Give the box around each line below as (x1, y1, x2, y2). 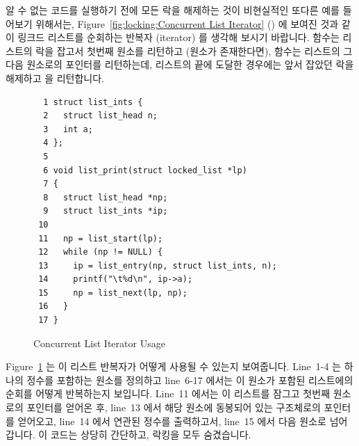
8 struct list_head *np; (43, 192, 168, 202)
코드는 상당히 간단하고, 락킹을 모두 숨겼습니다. (50, 427, 251, 442)
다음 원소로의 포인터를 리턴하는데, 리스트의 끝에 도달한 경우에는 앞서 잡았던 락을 (6, 57, 354, 72)
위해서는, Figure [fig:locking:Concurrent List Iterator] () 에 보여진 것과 (35, 16, 339, 31)
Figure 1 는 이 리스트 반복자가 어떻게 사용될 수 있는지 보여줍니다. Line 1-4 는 (6, 359, 342, 374)
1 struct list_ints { (43, 97, 143, 107)
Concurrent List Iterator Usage (33, 335, 165, 350)
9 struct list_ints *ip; (43, 206, 168, 216)
